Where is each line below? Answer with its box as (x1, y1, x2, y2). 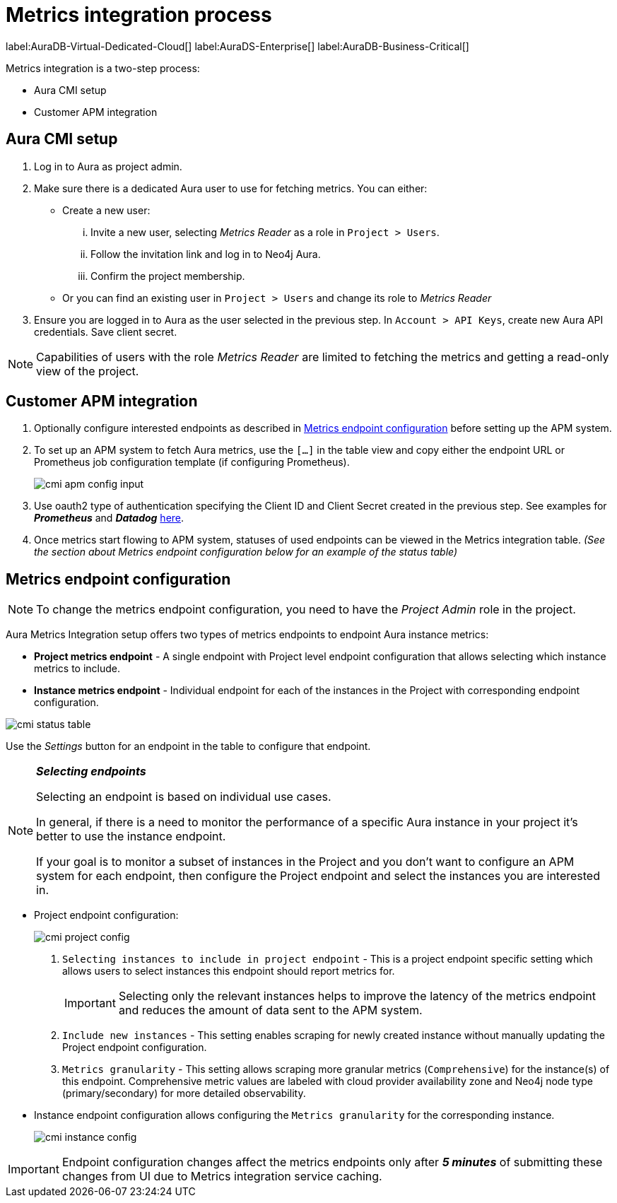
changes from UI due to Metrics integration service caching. (61, 1169, 382, 1184)
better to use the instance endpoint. (36, 829, 226, 844)
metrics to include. (34, 662, 121, 675)
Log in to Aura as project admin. (34, 160, 182, 172)
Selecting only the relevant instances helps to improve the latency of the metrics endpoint (118, 989, 596, 1004)
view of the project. (36, 363, 139, 378)
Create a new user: (62, 204, 151, 216)
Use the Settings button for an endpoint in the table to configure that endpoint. (6, 740, 371, 753)
